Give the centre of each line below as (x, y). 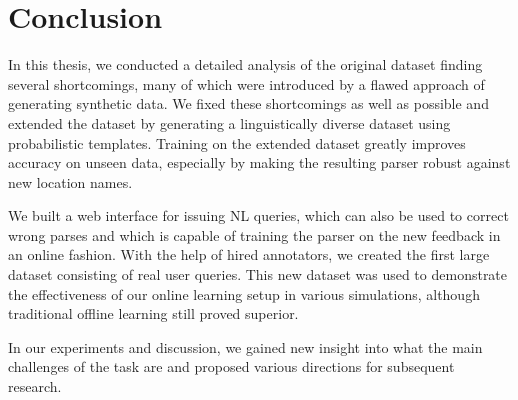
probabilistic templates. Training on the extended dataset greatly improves (237, 142)
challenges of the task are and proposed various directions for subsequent (231, 366)
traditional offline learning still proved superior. (153, 313)
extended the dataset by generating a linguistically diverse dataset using (229, 122)
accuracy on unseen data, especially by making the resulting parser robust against (259, 162)
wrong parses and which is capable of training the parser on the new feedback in (254, 234)
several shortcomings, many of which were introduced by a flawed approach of (246, 83)
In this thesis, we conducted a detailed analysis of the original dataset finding (245, 64)
